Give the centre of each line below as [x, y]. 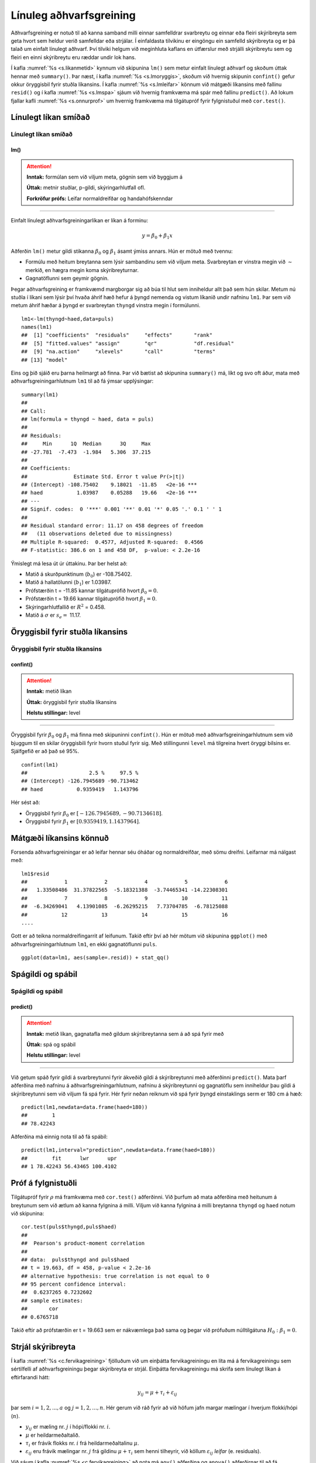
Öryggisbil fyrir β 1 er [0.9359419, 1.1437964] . [83, 822]
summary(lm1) [40, 394]
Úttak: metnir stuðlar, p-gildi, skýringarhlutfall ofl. [86, 188]
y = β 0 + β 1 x [157, 236]
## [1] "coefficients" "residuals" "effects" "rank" [117, 335]
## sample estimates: [52, 1300]
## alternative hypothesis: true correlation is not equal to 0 [116, 1276]
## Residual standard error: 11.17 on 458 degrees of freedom [112, 526]
